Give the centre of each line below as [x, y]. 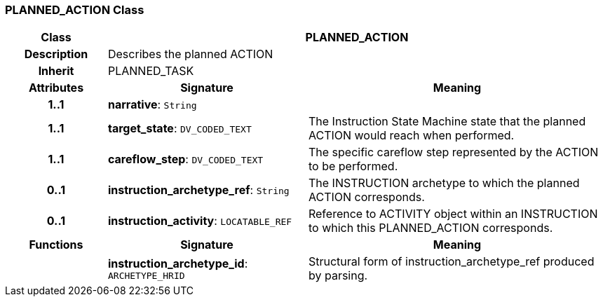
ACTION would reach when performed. [411, 136]
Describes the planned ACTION [190, 54]
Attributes [56, 88]
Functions [56, 245]
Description [56, 54]
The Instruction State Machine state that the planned [447, 122]
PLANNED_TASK [151, 71]
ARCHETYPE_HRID [146, 275]
